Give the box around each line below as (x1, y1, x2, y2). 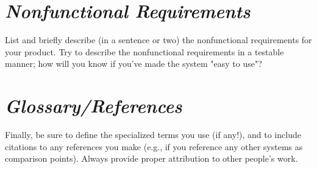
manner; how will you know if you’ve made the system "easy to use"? (5, 57, 262, 70)
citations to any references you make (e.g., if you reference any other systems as (5, 140, 303, 153)
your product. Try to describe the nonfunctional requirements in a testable (5, 45, 284, 58)
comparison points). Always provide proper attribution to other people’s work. (5, 152, 298, 165)
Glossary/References (5, 93, 182, 119)
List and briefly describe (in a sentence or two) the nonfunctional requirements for (5, 33, 312, 46)
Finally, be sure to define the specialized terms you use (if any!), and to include (5, 128, 301, 141)
